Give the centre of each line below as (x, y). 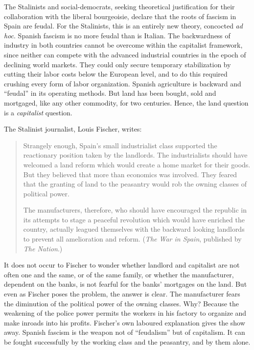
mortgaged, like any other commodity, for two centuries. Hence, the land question (126, 102)
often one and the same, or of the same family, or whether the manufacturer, (119, 274)
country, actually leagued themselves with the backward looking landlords (134, 229)
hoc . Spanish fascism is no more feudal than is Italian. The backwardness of (117, 35)
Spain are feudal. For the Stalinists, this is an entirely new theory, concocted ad (123, 26)
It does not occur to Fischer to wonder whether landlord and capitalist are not (122, 265)
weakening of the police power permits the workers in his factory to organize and (125, 313)
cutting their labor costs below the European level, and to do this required (116, 74)
